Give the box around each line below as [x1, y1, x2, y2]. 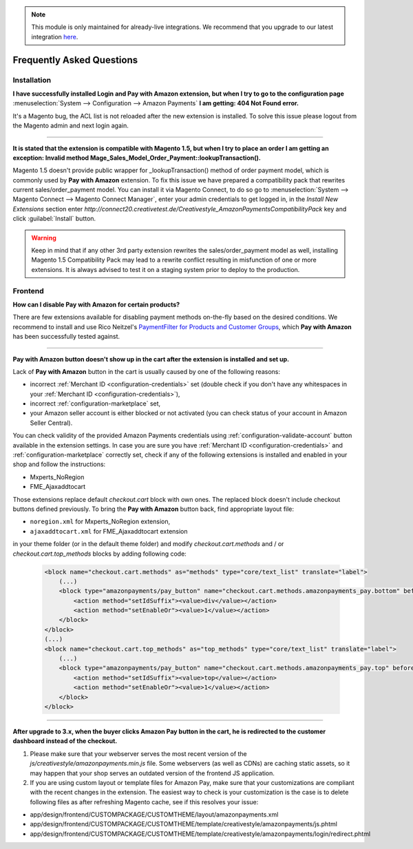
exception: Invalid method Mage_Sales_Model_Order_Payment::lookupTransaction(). [12, 154, 261, 162]
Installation [12, 75, 52, 85]
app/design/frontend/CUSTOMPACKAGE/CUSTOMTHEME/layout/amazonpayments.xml [30, 810, 279, 819]
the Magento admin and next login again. [12, 121, 129, 130]
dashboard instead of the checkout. [12, 737, 118, 745]
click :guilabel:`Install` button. [12, 214, 96, 223]
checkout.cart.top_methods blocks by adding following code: [12, 549, 187, 558]
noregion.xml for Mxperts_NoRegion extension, [30, 517, 171, 526]
